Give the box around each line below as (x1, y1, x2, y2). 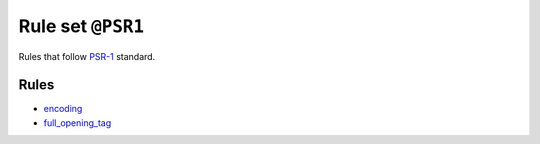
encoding (43, 103, 83, 115)
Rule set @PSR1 (18, 15, 145, 37)
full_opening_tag (43, 116, 112, 129)
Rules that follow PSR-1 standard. (18, 50, 156, 62)
